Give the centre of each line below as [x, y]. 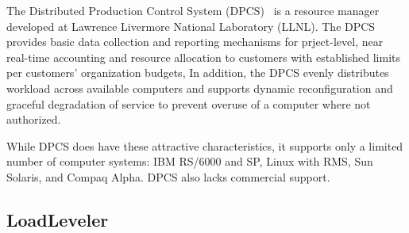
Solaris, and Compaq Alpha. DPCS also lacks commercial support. [168, 176]
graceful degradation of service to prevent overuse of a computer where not [189, 103]
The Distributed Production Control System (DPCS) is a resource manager [193, 10]
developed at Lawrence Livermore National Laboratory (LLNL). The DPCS [191, 26]
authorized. [34, 119]
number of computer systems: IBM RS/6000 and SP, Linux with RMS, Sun [190, 161]
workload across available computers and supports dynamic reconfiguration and [200, 88]
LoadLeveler [58, 219]
